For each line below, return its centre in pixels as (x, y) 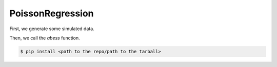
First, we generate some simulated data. (52, 29)
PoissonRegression (52, 13)
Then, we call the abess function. (45, 38)
